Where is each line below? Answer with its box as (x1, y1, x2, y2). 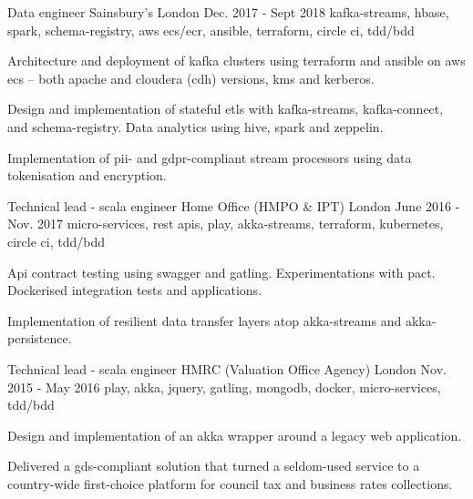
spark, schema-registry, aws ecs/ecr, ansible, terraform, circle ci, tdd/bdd (7, 20, 415, 39)
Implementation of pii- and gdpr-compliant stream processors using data (7, 148, 412, 167)
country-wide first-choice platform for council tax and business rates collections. (7, 474, 453, 493)
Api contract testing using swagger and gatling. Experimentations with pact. (7, 262, 436, 281)
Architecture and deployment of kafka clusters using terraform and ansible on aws (7, 51, 466, 70)
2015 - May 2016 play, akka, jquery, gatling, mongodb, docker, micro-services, (7, 377, 441, 396)
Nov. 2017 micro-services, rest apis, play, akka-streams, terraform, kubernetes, (7, 214, 444, 233)
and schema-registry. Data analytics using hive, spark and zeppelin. (7, 117, 384, 136)
